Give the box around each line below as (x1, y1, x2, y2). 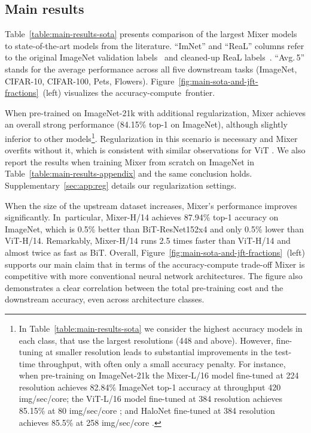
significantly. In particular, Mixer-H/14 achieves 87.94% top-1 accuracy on (5, 211, 279, 223)
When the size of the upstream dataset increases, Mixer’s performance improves (5, 199, 297, 211)
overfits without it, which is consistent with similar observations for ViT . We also (5, 144, 306, 156)
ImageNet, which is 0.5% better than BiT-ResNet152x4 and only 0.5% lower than (5, 222, 304, 235)
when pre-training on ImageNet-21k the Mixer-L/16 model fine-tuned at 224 (19, 369, 299, 381)
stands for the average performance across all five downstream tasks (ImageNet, (5, 62, 297, 75)
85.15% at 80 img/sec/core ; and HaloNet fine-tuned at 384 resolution (19, 404, 275, 417)
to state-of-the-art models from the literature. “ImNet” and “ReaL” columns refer (5, 39, 304, 52)
